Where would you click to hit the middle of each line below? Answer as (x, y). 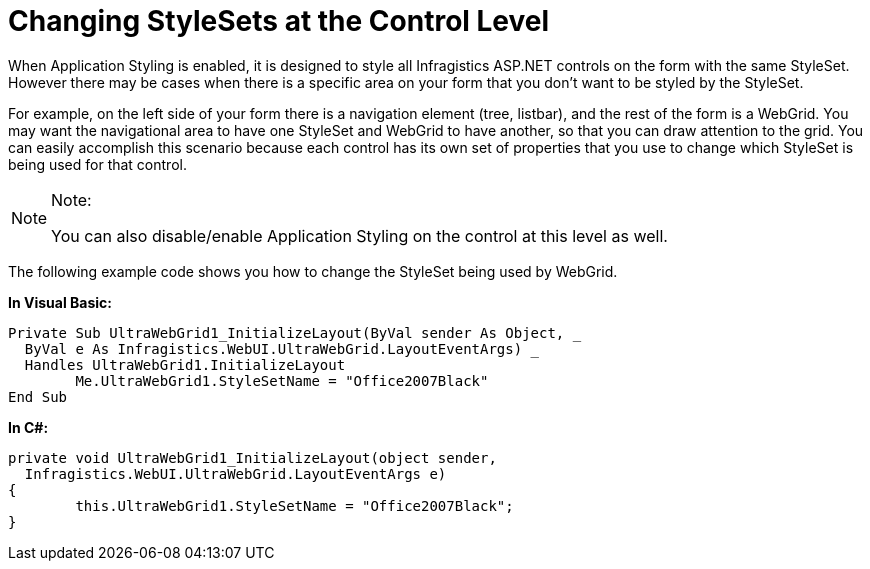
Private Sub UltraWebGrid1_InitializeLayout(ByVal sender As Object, (286, 332)
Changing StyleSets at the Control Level (279, 21)
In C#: (28, 427)
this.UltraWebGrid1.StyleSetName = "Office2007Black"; (294, 505)
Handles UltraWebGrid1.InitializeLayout (185, 364)
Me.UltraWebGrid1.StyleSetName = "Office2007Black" (282, 380)
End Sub (38, 396)
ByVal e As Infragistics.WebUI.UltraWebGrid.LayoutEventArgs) (273, 348)
